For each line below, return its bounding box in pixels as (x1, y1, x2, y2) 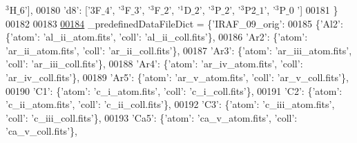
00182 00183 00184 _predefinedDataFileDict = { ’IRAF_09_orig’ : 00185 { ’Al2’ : (6, 16, 343, 30)
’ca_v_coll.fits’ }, (6, 124, 77, 138)
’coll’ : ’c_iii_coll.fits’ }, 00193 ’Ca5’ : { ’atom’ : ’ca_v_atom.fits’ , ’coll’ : (6, 110, 298, 124)
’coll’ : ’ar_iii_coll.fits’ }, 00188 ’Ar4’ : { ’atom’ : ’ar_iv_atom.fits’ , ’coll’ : (6, 56, 303, 71)
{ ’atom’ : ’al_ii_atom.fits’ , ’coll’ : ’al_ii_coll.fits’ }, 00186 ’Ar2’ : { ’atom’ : (6, 30, 308, 44)
